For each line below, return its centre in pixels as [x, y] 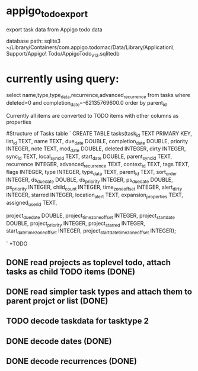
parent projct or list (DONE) [57, 301]
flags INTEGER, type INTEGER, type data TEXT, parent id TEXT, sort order [92, 172]
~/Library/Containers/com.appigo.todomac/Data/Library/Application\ [90, 47]
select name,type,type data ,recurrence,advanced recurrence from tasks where [98, 96]
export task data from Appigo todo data [54, 29]
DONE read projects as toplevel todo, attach [88, 262]
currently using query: [63, 79]
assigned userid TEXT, [32, 204]
